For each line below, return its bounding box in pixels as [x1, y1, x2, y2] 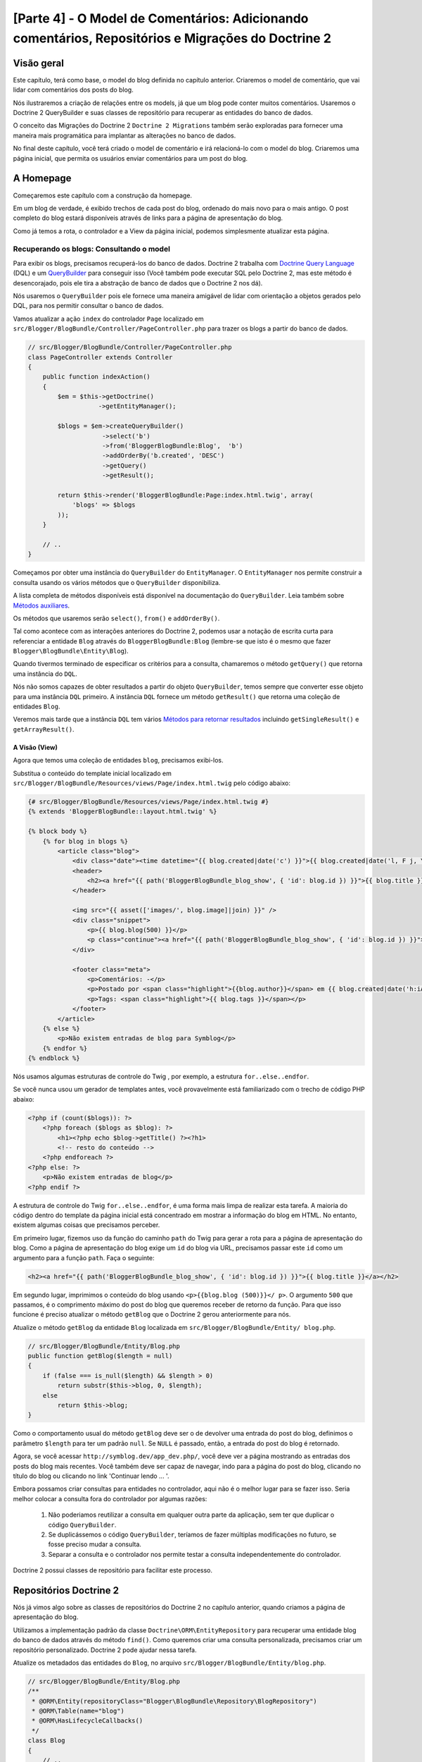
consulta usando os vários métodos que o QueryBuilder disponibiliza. [13, 578, 221, 586]
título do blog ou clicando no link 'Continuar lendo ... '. [13, 1472, 170, 1480]
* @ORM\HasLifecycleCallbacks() [32, 1717, 143, 1725]
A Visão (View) [13, 743, 58, 751]
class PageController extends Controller [27, 353, 173, 361]
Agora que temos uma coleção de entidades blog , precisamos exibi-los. [13, 756, 224, 765]
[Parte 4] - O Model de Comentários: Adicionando [13, 11, 309, 26]
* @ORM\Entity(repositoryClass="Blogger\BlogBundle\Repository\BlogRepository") [32, 1697, 318, 1705]
